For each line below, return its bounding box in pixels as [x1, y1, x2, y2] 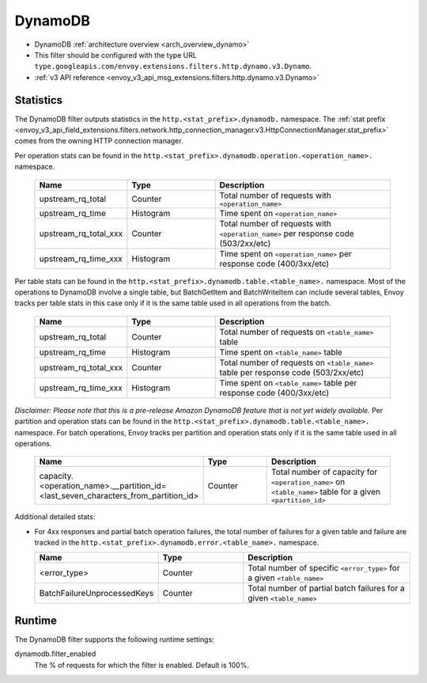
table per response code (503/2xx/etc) [219, 366, 365, 378]
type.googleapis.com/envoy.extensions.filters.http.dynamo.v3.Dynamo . [34, 62, 312, 71]
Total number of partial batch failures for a [248, 582, 405, 594]
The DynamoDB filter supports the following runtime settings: [14, 635, 215, 644]
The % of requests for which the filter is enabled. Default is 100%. [34, 660, 249, 670]
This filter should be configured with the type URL [34, 50, 198, 59]
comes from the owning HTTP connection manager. [14, 136, 183, 146]
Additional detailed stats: [14, 512, 96, 522]
